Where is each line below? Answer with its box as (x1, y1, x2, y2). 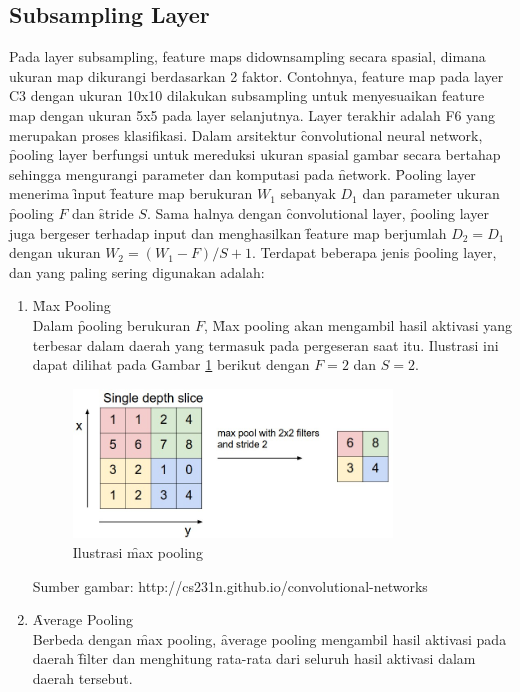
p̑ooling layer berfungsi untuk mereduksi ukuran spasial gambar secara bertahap (9, 144, 501, 165)
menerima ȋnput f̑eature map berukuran (9, 183, 253, 204)
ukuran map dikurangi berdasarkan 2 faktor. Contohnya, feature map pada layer (9, 65, 504, 86)
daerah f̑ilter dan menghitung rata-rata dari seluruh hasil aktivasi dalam (32, 648, 476, 669)
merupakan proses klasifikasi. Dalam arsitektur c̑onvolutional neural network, (9, 124, 483, 145)
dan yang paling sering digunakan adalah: (9, 261, 265, 282)
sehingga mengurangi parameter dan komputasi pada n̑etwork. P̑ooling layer (9, 163, 476, 184)
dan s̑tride (72, 202, 134, 223)
